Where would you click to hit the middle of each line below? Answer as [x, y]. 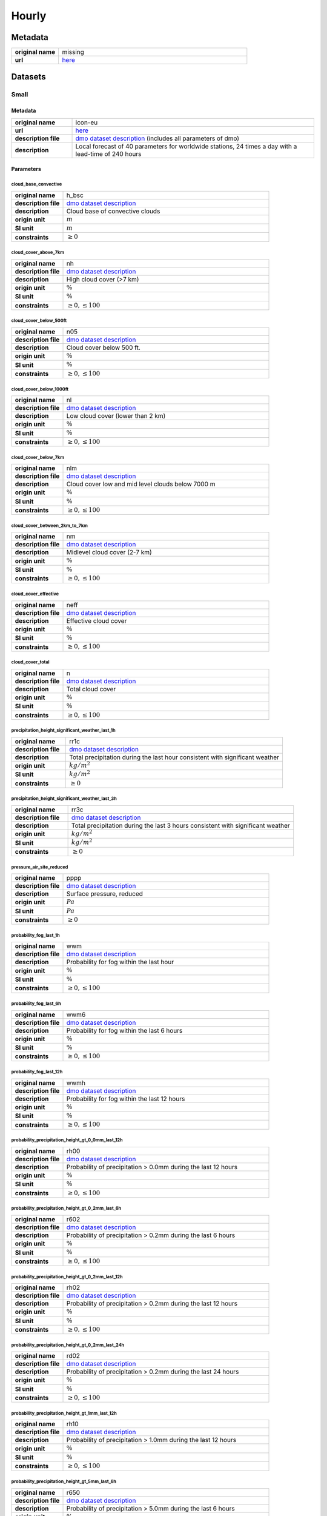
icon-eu [87, 122]
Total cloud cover [91, 689]
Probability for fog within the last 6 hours [124, 1030]
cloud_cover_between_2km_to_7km [49, 525]
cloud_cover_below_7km [38, 457]
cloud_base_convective [37, 184]
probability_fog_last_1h [35, 935]
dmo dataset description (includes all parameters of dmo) [157, 138]
